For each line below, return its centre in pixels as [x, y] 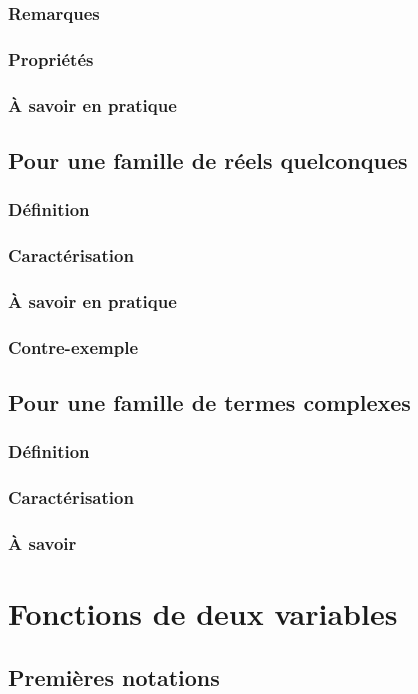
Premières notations [114, 676]
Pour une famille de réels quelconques [208, 159]
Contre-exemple [73, 346]
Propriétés [51, 58]
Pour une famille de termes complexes [209, 402]
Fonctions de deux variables [203, 613]
